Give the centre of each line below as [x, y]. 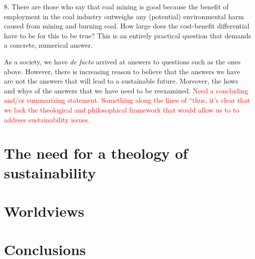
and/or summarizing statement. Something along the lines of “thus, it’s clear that [127, 100]
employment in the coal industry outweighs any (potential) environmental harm [124, 16]
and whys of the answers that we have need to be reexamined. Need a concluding [126, 90]
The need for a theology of [96, 153]
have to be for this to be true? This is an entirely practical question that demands [127, 35]
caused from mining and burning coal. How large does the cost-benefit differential [127, 26]
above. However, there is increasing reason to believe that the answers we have [122, 71]
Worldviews [44, 211]
